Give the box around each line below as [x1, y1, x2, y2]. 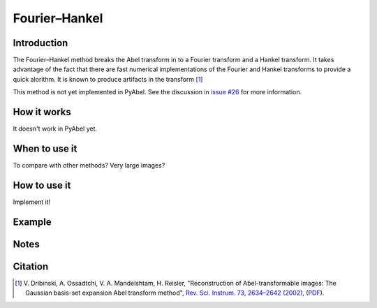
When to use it [13, 142, 77, 154]
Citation [13, 261, 49, 272]
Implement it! [13, 198, 51, 206]
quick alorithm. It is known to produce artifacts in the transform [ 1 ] [13, 75, 203, 83]
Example [13, 216, 52, 228]
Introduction [13, 37, 68, 49]
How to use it [13, 179, 71, 191]
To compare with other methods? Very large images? [13, 161, 165, 170]
